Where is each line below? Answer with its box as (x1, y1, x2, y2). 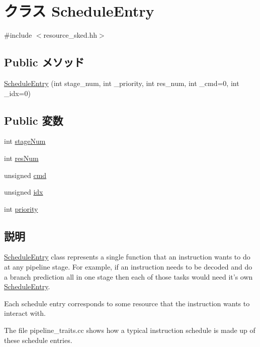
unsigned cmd (4, 169, 47, 180)
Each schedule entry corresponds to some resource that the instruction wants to (4, 298, 250, 308)
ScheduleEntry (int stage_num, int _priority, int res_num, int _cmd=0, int (4, 77, 239, 88)
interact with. (4, 308, 46, 318)
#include (4, 30, 32, 40)
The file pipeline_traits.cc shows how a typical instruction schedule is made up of (4, 325, 255, 335)
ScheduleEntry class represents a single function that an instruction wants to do (4, 251, 250, 262)
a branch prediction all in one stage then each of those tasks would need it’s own (4, 271, 253, 282)
